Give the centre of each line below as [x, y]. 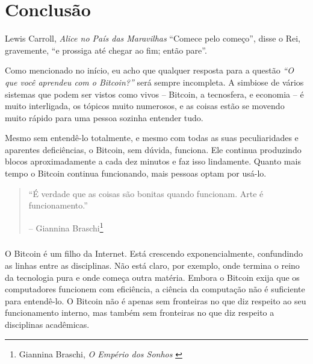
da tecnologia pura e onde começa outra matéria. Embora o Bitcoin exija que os [152, 277]
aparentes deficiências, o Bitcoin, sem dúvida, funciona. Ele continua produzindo [153, 149]
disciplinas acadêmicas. [47, 325]
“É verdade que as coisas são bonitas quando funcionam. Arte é [146, 193]
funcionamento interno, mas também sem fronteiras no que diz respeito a [140, 312]
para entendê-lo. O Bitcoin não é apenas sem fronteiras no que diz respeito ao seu [156, 300]
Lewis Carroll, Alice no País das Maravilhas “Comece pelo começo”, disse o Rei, [153, 38]
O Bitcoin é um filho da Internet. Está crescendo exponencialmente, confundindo [154, 253]
